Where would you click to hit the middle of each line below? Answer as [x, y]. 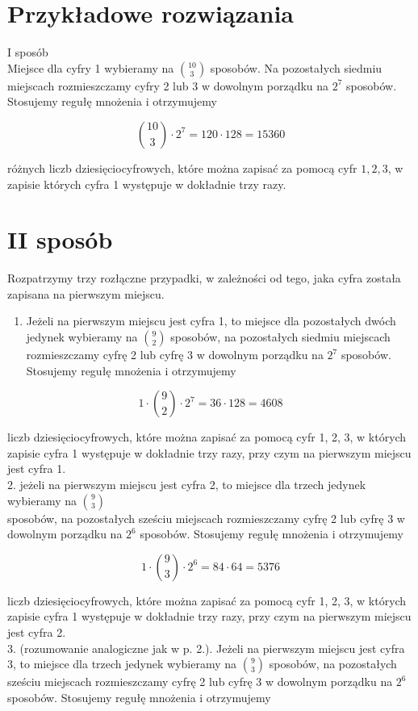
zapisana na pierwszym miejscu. [86, 293]
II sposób [60, 239]
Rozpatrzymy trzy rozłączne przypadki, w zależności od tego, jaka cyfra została [204, 278]
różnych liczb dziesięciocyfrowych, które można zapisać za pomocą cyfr [182, 167]
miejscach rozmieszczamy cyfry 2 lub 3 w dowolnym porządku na [168, 85]
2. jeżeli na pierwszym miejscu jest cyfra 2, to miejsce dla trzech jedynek [187, 484]
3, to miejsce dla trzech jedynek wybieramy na [122, 664]
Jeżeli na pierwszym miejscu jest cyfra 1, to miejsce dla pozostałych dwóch [211, 321]
